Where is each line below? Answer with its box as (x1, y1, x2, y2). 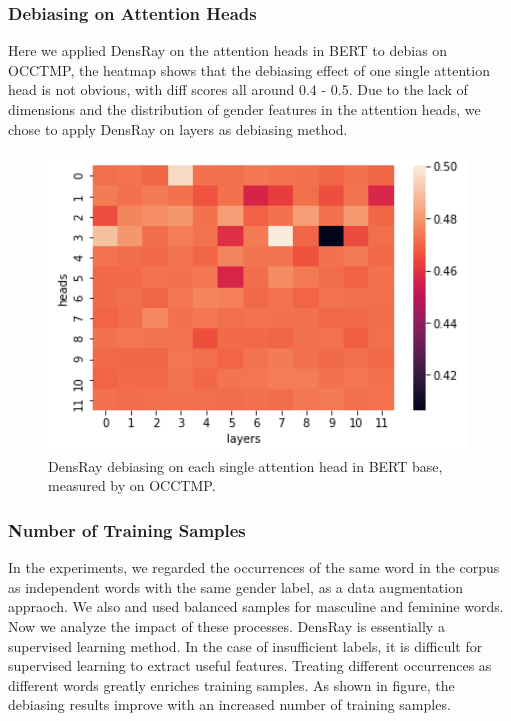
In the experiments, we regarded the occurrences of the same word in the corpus (8, 557, 500, 578)
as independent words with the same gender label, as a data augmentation (8, 576, 463, 597)
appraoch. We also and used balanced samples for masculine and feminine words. (8, 596, 504, 617)
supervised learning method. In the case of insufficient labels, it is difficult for (8, 635, 483, 656)
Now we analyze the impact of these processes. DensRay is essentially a (8, 615, 445, 636)
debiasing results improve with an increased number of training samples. (8, 694, 451, 715)
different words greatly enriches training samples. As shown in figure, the (8, 674, 455, 695)
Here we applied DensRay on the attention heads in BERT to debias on (8, 40, 448, 61)
